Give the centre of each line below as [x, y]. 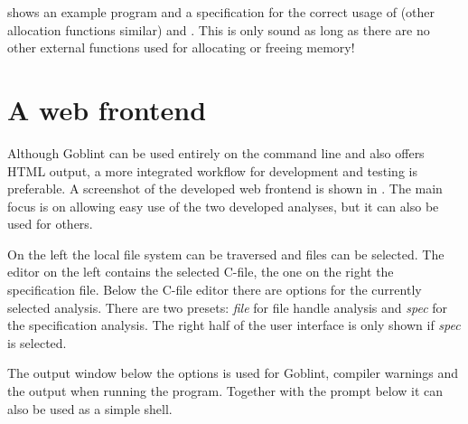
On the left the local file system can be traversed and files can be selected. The [226, 254]
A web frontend [107, 109]
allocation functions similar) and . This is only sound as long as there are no [219, 29]
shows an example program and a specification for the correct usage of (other [221, 12]
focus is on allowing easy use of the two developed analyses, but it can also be [223, 206]
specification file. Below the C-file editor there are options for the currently [215, 290]
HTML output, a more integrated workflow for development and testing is [212, 170]
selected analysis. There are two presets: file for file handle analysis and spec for [228, 307]
